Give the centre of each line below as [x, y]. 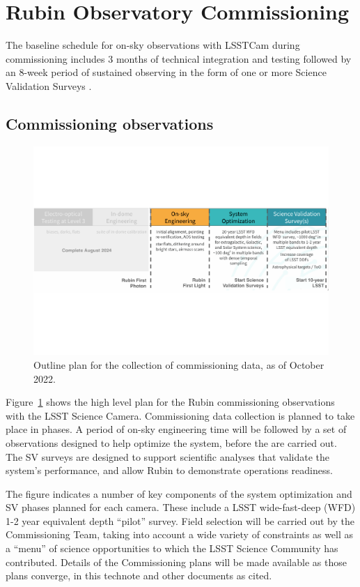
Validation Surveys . [49, 85]
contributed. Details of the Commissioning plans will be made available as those [176, 562]
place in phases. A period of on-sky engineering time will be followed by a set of [176, 429]
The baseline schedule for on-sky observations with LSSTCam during [153, 45]
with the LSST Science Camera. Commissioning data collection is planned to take [180, 415]
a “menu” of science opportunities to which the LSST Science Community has [172, 548]
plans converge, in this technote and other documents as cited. [139, 575]
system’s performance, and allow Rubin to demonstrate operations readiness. [169, 470]
